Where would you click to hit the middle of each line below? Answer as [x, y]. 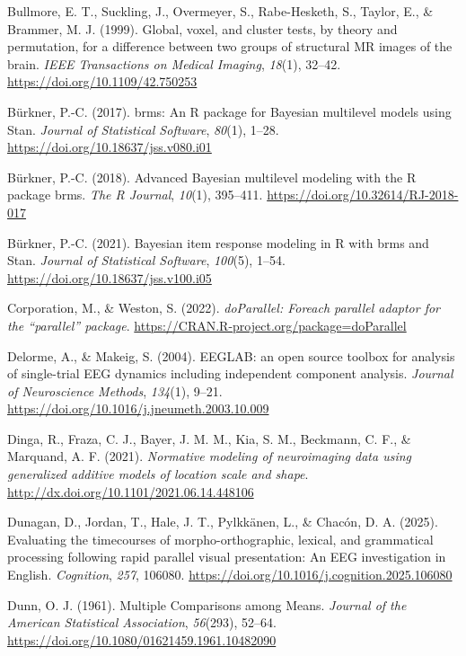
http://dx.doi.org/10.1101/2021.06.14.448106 [131, 491]
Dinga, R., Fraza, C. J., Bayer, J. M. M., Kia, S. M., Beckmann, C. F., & [209, 438]
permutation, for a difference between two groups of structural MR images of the [230, 46]
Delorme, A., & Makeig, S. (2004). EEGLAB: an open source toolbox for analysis [231, 355]
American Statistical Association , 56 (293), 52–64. [142, 622]
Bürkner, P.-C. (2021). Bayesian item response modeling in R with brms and [218, 242]
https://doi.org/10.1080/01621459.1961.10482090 [142, 639]
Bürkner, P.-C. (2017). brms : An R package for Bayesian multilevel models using [229, 111]
